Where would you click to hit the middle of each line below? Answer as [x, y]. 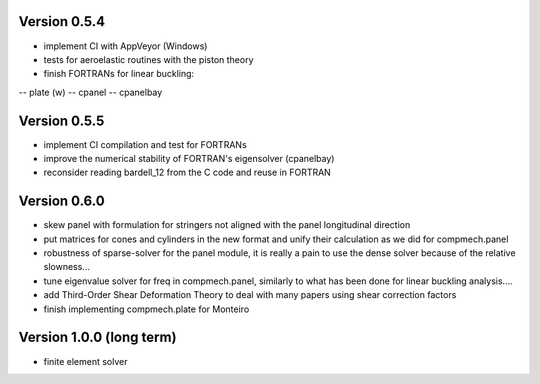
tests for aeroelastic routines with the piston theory [148, 59]
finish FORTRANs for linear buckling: [119, 74]
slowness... [66, 267]
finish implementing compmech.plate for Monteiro [146, 309]
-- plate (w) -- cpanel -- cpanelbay [90, 92]
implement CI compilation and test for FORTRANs [145, 144]
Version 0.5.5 [61, 120]
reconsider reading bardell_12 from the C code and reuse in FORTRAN [187, 172]
